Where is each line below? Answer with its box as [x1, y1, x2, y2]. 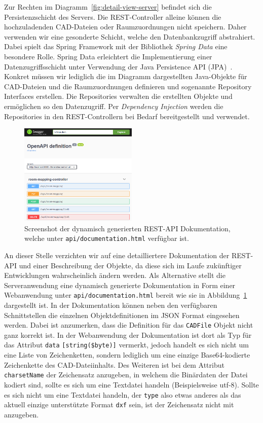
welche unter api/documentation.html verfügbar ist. [24, 233, 189, 243]
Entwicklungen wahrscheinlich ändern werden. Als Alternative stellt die [4, 270, 226, 280]
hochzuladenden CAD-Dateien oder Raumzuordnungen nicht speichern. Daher [4, 21, 247, 32]
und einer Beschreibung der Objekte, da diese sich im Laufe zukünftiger [19, 260, 242, 270]
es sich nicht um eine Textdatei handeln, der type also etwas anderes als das [4, 389, 241, 400]
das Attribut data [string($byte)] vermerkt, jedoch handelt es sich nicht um [4, 339, 249, 350]
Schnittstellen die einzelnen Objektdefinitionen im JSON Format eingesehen [4, 309, 240, 320]
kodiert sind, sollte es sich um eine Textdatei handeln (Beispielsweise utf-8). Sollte [4, 379, 259, 390]
